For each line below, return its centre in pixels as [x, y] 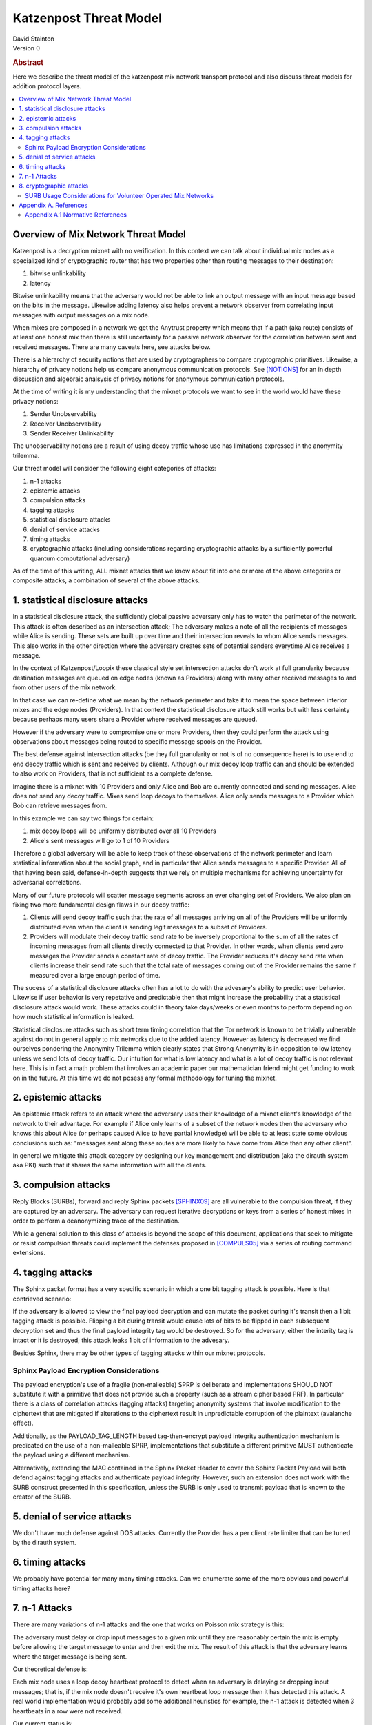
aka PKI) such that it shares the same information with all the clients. [110, 1165]
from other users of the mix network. [65, 687]
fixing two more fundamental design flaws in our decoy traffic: [101, 905]
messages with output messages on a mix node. [81, 315]
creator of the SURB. [42, 1497]
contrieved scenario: [42, 1299]
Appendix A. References [53, 205]
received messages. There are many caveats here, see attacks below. [112, 347]
